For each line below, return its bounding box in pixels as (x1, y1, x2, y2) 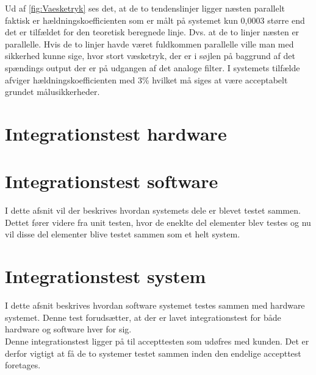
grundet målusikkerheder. (5, 85, 100, 98)
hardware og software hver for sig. (5, 323, 132, 335)
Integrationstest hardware (5, 121, 227, 145)
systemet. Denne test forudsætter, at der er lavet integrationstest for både (5, 310, 281, 323)
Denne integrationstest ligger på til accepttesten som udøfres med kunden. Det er (5, 334, 309, 347)
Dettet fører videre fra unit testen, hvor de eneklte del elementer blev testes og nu (5, 216, 311, 228)
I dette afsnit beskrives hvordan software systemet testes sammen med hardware (5, 299, 305, 312)
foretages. (5, 359, 41, 371)
